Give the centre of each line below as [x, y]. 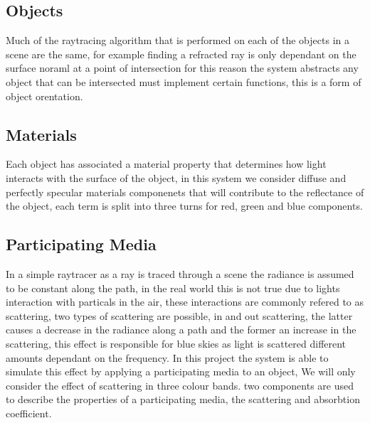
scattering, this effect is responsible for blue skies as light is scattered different [176, 343]
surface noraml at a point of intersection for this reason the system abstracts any [182, 68]
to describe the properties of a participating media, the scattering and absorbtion [183, 399]
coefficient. [29, 413]
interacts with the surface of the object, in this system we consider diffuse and [176, 177]
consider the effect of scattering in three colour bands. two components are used [180, 385]
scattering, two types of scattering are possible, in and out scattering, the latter [179, 315]
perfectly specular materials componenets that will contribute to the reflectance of [185, 192]
